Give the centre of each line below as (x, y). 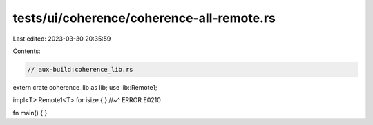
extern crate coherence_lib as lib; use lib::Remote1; (85, 87)
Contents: (27, 51)
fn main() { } (30, 113)
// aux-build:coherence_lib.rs (80, 69)
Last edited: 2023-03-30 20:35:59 (62, 39)
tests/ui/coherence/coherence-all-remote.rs (144, 18)
